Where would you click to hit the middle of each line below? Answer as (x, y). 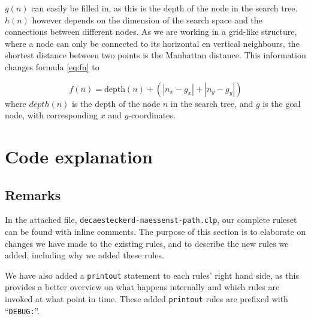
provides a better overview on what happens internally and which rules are (142, 287)
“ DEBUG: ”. (22, 310)
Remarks (33, 194)
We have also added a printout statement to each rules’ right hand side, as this (152, 275)
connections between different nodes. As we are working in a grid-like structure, (151, 32)
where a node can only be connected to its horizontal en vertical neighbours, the (152, 43)
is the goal (282, 103)
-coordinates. (152, 115)
